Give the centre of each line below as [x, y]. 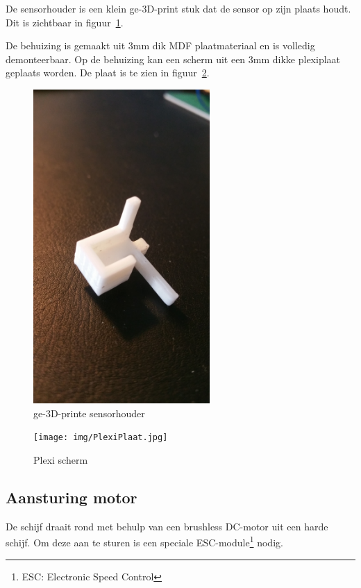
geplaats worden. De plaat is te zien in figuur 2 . [108, 73]
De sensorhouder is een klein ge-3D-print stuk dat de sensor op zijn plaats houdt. [178, 8]
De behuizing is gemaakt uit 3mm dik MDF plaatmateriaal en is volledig [160, 45]
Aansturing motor [72, 497]
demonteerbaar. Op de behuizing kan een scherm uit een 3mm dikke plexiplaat [173, 59]
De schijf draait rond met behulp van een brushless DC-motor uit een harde [167, 526]
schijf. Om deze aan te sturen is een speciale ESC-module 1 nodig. [144, 541]
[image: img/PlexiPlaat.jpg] [101, 438]
